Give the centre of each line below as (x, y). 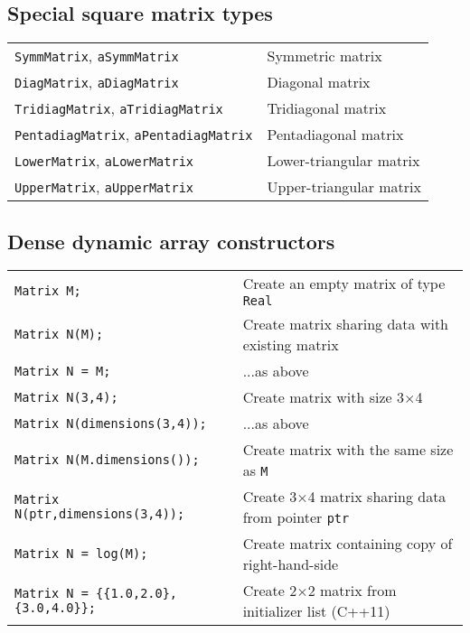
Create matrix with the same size (348, 450)
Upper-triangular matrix (344, 187)
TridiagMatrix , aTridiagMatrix (119, 108)
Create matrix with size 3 (324, 397)
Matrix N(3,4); (66, 397)
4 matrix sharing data (377, 497)
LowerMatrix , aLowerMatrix (104, 161)
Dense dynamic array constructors (171, 241)
